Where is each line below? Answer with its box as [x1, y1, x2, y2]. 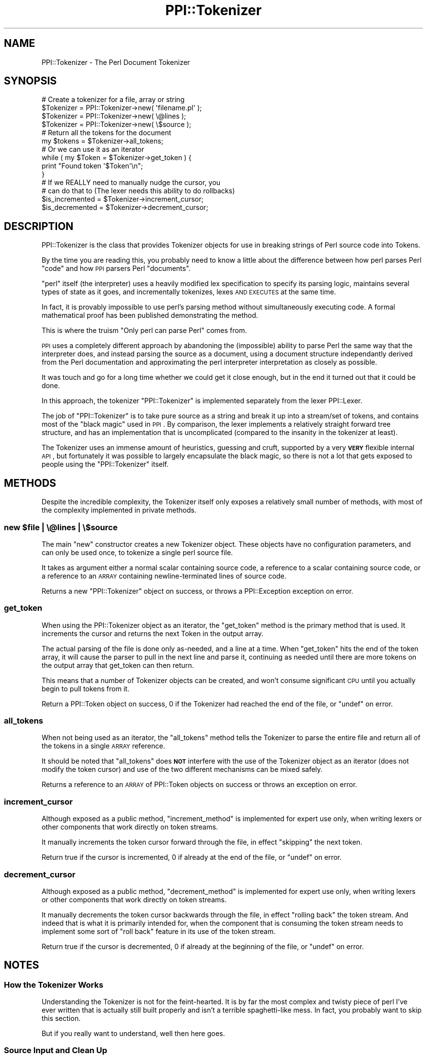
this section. [41, 1014, 81, 1023]
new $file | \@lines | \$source [4, 522, 118, 532]
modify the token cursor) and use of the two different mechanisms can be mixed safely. [41, 765, 323, 774]
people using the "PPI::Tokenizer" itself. [41, 460, 169, 469]
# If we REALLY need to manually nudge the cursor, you [41, 178, 221, 187]
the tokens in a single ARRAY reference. [41, 742, 165, 750]
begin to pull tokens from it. [41, 684, 130, 693]
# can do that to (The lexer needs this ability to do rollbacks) [41, 187, 235, 195]
